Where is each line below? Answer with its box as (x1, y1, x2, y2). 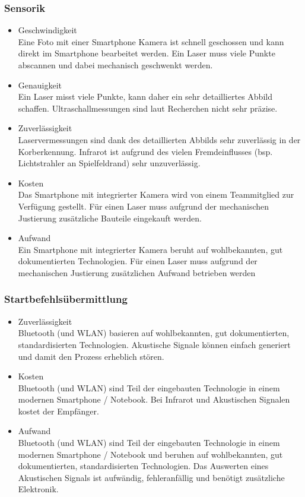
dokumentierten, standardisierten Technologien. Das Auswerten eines (18, 460, 269, 472)
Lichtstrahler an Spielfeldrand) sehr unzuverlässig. (18, 157, 201, 169)
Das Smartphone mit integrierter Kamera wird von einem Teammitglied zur (18, 188, 294, 201)
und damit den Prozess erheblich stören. (18, 350, 164, 362)
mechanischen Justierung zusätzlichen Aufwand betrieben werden (18, 266, 256, 278)
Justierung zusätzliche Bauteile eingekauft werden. (18, 211, 202, 224)
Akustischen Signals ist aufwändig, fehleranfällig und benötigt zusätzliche (18, 471, 285, 483)
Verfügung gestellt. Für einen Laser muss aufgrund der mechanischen (18, 200, 269, 212)
